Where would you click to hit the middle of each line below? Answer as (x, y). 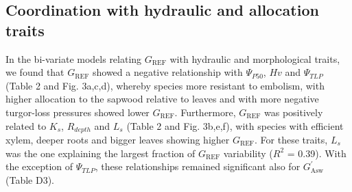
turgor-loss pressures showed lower (78, 112)
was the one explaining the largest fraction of (101, 153)
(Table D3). (30, 179)
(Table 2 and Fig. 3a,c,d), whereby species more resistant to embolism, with (165, 85)
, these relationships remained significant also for (198, 166)
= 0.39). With (317, 153)
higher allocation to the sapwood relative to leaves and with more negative (162, 99)
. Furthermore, (205, 112)
